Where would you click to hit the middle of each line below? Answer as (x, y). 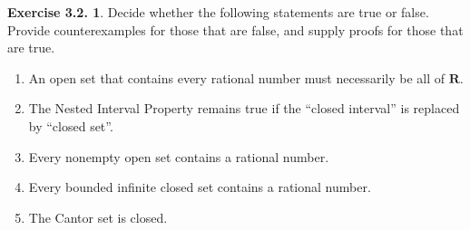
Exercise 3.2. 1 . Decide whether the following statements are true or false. (218, 12)
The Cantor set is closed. (98, 217)
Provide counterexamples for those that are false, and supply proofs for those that (235, 29)
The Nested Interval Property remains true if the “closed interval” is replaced (244, 108)
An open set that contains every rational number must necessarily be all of (237, 77)
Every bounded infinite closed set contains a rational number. (200, 187)
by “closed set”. (71, 125)
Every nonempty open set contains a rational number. (179, 156)
